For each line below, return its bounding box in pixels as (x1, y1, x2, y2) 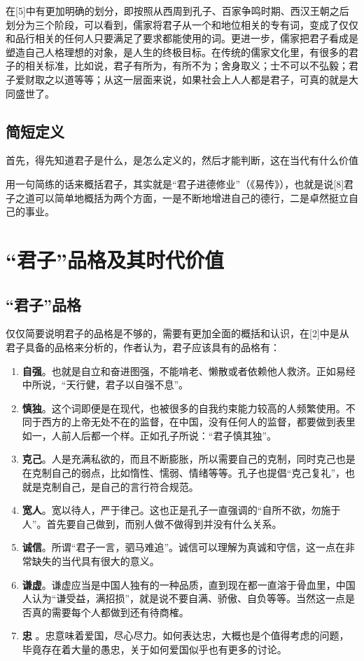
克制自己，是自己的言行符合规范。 (41, 479, 199, 493)
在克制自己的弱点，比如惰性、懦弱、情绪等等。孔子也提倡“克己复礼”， (22, 465, 346, 480)
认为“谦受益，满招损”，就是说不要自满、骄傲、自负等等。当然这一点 (31, 591, 346, 606)
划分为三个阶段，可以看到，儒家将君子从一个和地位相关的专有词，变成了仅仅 (6, 17, 358, 32)
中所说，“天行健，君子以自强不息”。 (22, 377, 189, 392)
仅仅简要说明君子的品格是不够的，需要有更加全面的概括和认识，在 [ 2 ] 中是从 (6, 326, 349, 341)
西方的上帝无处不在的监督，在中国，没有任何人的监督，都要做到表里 (41, 414, 356, 429)
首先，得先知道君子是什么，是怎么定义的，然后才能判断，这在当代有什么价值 (6, 153, 358, 168)
